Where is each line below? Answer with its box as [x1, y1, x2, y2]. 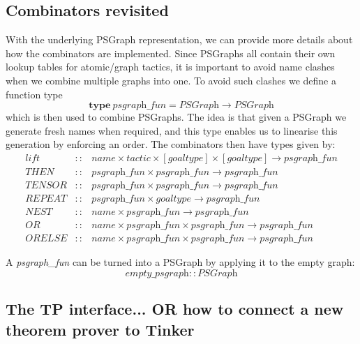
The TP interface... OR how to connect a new [6, 298, 344, 320]
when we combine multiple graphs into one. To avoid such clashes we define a [6, 73, 336, 87]
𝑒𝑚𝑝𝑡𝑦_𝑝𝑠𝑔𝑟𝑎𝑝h [125, 268, 189, 278]
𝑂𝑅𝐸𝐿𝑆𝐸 [25, 234, 68, 244]
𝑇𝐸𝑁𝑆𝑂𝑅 [25, 181, 67, 191]
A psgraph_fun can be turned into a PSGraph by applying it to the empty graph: [6, 255, 355, 269]
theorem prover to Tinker [6, 318, 195, 340]
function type [6, 87, 63, 101]
